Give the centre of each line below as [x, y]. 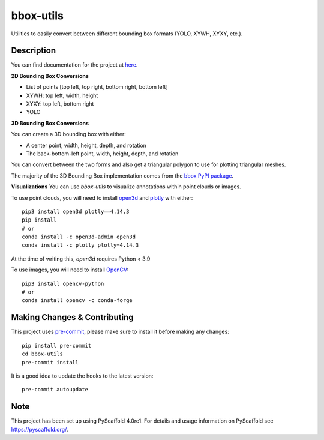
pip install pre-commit [57, 345]
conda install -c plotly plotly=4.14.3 [80, 245]
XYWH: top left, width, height [62, 95]
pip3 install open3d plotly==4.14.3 [76, 211]
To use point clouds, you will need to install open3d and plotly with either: [102, 197]
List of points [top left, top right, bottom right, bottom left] [97, 87]
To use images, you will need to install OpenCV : [70, 270]
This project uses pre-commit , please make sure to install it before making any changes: [120, 332]
